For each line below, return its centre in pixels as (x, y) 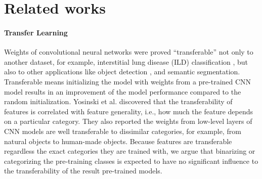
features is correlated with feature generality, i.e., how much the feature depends (129, 111)
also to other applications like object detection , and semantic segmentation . (122, 72)
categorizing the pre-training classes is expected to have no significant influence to (131, 161)
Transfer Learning (36, 32)
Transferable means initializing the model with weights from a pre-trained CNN (128, 81)
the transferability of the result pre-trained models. (83, 171)
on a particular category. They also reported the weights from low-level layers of (128, 121)
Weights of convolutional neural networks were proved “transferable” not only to (129, 52)
